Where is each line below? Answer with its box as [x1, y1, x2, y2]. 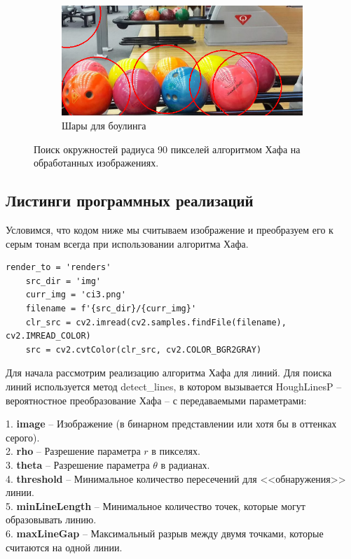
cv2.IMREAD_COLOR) [6, 331, 91, 341]
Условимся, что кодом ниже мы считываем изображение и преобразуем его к [6, 222, 333, 237]
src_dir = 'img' [25, 276, 102, 286]
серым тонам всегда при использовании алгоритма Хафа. [6, 236, 249, 250]
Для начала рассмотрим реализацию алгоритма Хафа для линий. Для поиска [6, 365, 332, 380]
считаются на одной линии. [6, 539, 123, 554]
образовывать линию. [6, 512, 97, 527]
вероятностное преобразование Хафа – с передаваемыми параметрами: [6, 392, 307, 407]
